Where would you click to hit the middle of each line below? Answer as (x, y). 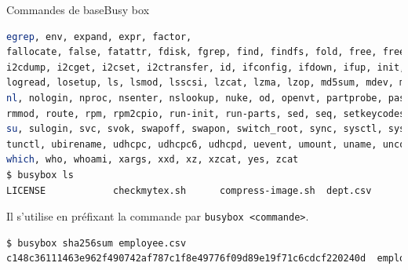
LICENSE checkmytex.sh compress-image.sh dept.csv (189, 190)
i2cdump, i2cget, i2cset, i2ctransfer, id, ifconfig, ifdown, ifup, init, (206, 67)
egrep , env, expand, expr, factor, (99, 36)
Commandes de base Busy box (78, 9)
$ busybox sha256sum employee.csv (97, 243)
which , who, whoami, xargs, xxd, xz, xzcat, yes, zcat (153, 160)
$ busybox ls (40, 175)
